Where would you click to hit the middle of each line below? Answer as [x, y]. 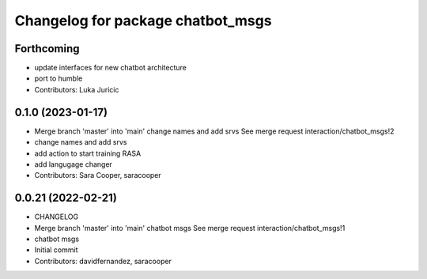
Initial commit [56, 250]
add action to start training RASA [88, 153]
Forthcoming [47, 49]
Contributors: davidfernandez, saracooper [103, 261]
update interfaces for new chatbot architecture [111, 68]
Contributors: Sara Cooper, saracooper [98, 175]
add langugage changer [73, 164]
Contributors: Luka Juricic [77, 89]
